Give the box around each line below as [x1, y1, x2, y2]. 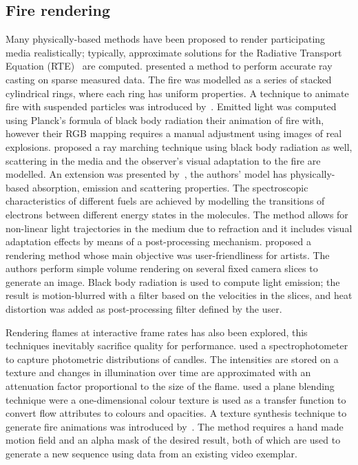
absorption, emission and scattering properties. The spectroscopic [32, 180, 308, 194]
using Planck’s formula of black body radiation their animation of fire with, [6, 112, 324, 127]
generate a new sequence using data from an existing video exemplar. [6, 446, 297, 461]
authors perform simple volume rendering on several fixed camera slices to [6, 261, 318, 276]
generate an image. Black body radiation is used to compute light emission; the [6, 274, 340, 289]
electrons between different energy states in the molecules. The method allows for [6, 207, 348, 221]
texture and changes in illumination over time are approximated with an [6, 365, 311, 380]
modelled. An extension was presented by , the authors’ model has [6, 167, 287, 181]
